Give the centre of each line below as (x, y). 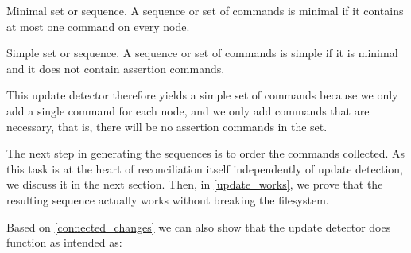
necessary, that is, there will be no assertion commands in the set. (167, 126)
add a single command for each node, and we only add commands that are (188, 110)
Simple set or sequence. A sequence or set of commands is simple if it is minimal (202, 53)
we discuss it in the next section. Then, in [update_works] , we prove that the (195, 184)
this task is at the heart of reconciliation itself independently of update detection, (205, 168)
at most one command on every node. (98, 26)
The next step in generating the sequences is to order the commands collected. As (206, 153)
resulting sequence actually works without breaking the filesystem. (168, 199)
